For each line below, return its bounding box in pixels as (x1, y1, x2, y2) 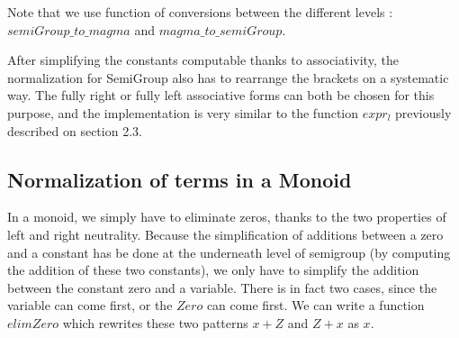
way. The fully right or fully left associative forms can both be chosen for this (7, 86, 435, 105)
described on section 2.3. (7, 121, 142, 140)
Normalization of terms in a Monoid (7, 165, 352, 193)
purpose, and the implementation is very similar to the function (7, 103, 359, 122)
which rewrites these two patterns (62, 313, 248, 332)
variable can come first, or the (7, 296, 173, 315)
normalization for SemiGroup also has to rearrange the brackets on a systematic (7, 68, 449, 87)
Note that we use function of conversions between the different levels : (7, 3, 393, 21)
